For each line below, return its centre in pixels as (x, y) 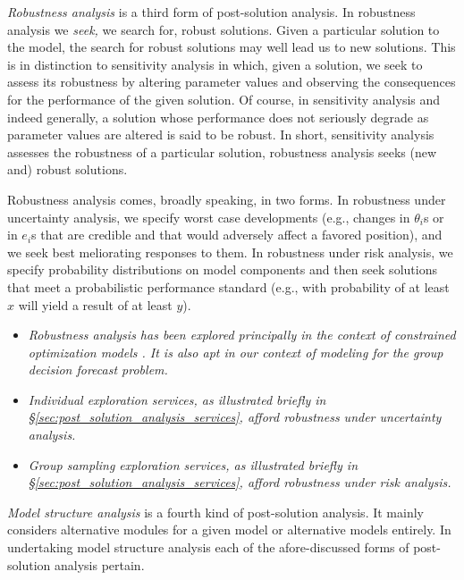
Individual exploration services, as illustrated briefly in (177, 399)
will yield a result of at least (95, 304)
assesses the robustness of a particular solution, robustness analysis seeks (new (222, 151)
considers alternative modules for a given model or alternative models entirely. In (229, 530)
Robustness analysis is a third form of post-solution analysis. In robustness (211, 12)
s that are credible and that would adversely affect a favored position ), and (237, 235)
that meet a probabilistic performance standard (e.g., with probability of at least (228, 286)
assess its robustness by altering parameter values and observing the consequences (232, 82)
